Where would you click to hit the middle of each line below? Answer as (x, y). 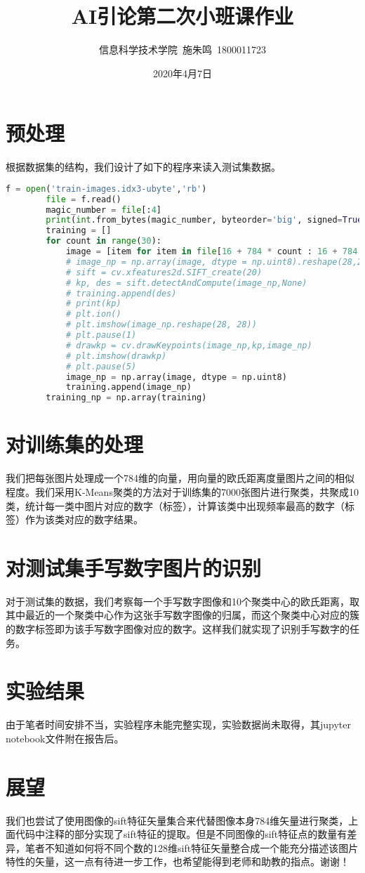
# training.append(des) (121, 293)
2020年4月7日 (182, 73)
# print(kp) (93, 304)
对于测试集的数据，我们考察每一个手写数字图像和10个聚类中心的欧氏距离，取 (182, 601)
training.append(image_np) (128, 387)
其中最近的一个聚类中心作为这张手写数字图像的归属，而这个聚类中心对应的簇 (182, 615)
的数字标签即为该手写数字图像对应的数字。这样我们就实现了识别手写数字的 (178, 629)
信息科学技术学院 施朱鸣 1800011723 (182, 50)
